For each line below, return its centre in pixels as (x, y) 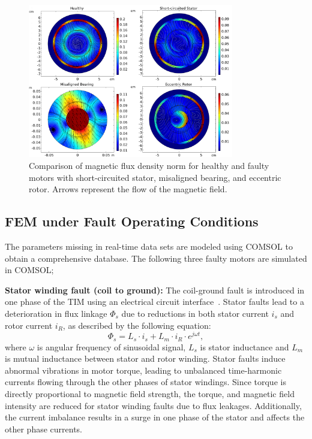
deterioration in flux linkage (56, 313)
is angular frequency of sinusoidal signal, (111, 346)
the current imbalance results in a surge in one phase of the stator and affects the (155, 417)
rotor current (29, 325)
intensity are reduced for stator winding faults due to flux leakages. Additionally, (153, 405)
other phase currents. (43, 429)
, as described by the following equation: (137, 325)
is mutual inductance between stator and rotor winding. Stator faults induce (145, 358)
